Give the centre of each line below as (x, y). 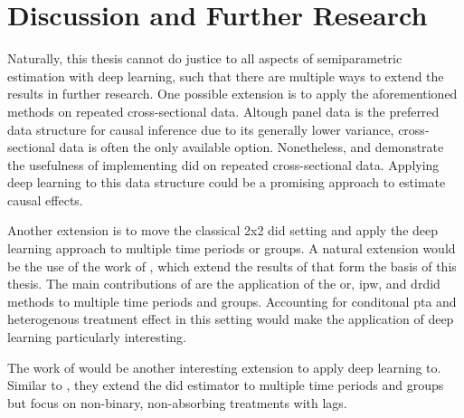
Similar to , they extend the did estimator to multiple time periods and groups (226, 385)
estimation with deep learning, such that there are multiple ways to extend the (226, 76)
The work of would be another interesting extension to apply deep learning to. (224, 367)
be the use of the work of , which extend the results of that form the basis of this (232, 266)
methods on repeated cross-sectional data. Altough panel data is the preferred (223, 111)
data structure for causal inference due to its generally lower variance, (201, 129)
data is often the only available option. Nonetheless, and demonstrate (251, 147)
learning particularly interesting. (97, 337)
